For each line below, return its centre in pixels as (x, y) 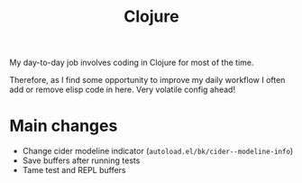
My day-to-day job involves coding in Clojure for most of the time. (132, 63)
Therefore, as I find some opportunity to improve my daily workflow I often (147, 80)
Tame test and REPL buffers (74, 170)
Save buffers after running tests (81, 160)
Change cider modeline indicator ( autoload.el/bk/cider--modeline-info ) (158, 151)
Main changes (64, 126)
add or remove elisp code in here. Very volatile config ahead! (123, 90)
